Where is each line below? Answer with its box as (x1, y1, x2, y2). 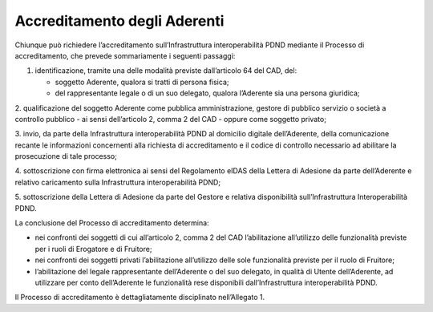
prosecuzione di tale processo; (14, 152, 118, 161)
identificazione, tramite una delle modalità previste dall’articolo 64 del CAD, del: (34, 66, 297, 75)
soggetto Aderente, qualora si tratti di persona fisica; (55, 77, 229, 87)
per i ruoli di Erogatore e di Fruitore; (34, 244, 152, 253)
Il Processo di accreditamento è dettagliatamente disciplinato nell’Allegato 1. (14, 293, 265, 302)
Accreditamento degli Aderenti (14, 12, 225, 30)
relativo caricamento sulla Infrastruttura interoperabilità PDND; (14, 177, 221, 187)
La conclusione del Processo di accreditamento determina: (14, 218, 209, 228)
